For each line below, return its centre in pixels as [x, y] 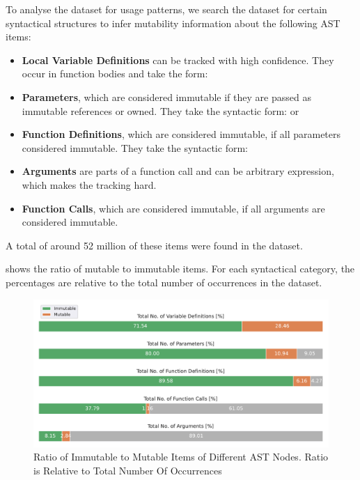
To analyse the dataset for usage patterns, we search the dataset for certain [166, 9]
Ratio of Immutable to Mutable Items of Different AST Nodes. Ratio [181, 457]
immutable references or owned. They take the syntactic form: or [161, 110]
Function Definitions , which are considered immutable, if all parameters [181, 134]
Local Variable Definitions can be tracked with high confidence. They [178, 60]
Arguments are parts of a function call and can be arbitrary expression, [178, 171]
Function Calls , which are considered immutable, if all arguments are [173, 208]
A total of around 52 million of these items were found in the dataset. [154, 245]
